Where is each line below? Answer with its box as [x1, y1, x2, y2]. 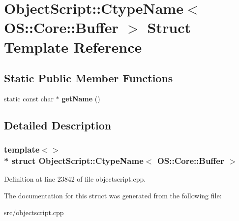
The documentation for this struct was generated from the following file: [4, 190, 222, 201]
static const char [4, 93, 54, 103]
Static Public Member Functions [4, 70, 173, 86]
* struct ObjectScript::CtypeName [4, 155, 144, 167]
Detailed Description [4, 117, 112, 132]
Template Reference [4, 36, 142, 57]
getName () [61, 93, 100, 103]
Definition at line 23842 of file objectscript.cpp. [4, 174, 146, 184]
